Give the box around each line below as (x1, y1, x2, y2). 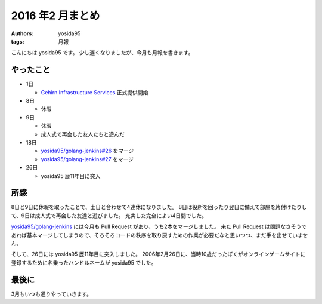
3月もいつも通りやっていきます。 (11, 290, 92, 297)
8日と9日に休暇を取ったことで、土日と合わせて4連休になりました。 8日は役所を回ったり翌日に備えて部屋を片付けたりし (11, 204, 307, 211)
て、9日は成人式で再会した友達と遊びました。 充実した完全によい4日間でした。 (11, 212, 207, 219)
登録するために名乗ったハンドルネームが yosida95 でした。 (11, 259, 157, 266)
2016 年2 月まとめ (11, 9, 100, 22)
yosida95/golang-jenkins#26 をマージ (41, 147, 134, 155)
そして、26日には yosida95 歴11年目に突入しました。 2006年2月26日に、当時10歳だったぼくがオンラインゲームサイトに (11, 251, 306, 258)
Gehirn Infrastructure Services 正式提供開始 (41, 88, 148, 96)
